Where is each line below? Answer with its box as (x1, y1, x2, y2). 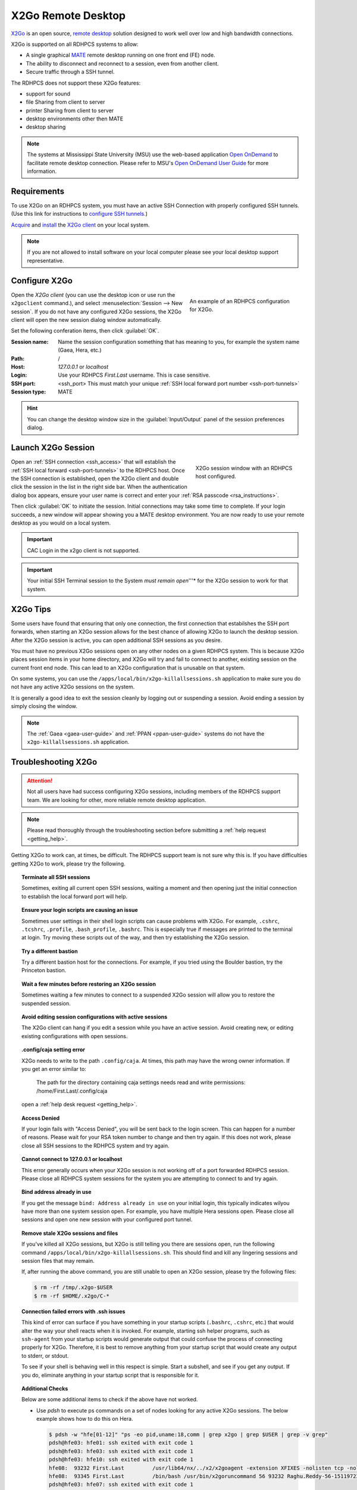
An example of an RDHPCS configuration (189, 297, 290, 305)
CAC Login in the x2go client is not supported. (27, 547, 140, 554)
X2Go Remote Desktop (11, 9, 126, 22)
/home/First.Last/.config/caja (36, 1087, 108, 1094)
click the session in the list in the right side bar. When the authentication (11, 483, 187, 491)
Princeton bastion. (21, 967, 67, 974)
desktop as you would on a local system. (11, 519, 111, 526)
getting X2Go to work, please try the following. (11, 860, 126, 867)
